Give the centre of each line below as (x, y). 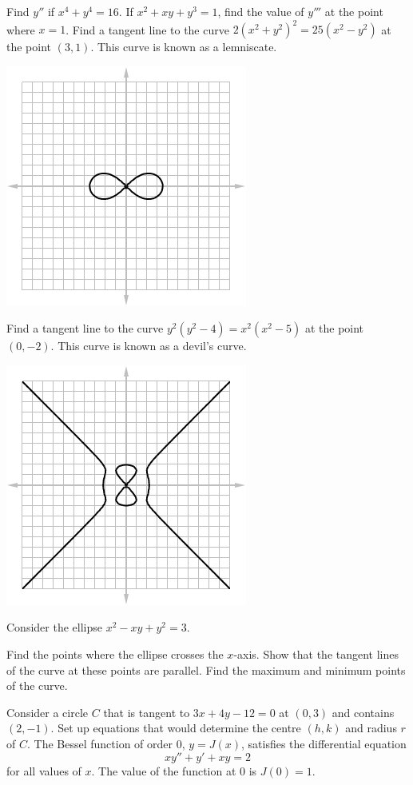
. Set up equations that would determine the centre (176, 728)
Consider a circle (48, 712)
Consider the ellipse (54, 627)
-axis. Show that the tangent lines (316, 654)
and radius (371, 728)
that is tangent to (147, 712)
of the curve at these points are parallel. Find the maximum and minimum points (206, 669)
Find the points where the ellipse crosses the (115, 654)
